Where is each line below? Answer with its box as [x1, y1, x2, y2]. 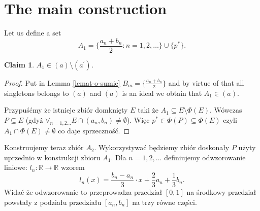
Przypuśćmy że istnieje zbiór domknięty [4, 104, 128, 115]
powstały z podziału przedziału [4, 196, 102, 207]
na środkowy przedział [186, 187, 256, 197]
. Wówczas [209, 104, 242, 115]
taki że [138, 104, 158, 115]
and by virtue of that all [168, 77, 244, 88]
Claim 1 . [4, 59, 35, 69]
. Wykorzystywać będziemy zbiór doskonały [94, 142, 230, 153]
